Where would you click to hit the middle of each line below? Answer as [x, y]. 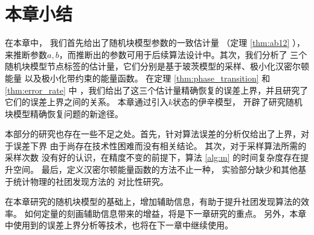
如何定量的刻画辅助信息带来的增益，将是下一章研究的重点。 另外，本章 [165, 213]
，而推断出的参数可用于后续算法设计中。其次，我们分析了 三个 [183, 54]
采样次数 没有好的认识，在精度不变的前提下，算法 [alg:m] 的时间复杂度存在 [153, 157]
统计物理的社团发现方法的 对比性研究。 [91, 181]
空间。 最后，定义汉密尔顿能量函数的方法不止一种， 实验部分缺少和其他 [155, 169]
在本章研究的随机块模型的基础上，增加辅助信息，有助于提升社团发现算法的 [153, 201]
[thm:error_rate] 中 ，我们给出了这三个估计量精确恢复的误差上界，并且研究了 [157, 90]
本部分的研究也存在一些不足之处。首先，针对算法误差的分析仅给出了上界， [153, 134]
